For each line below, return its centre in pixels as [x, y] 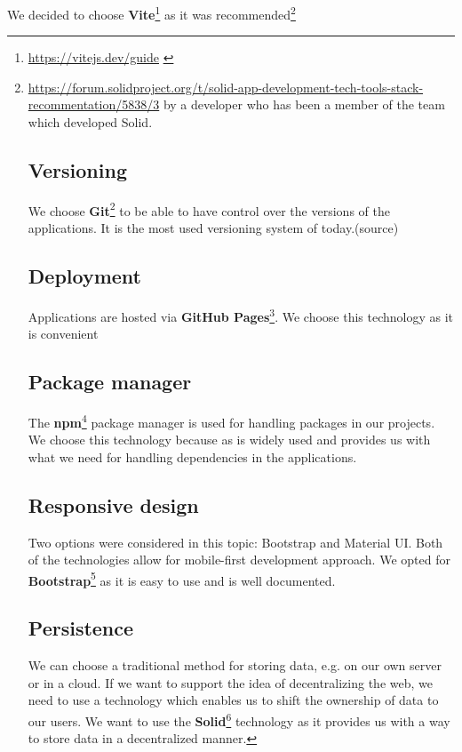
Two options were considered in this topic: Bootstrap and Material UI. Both [235, 542]
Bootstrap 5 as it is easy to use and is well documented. [182, 579]
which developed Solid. [90, 122]
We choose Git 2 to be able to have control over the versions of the [209, 209]
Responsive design [113, 504]
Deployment [84, 276]
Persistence [81, 628]
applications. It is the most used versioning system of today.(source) [213, 228]
